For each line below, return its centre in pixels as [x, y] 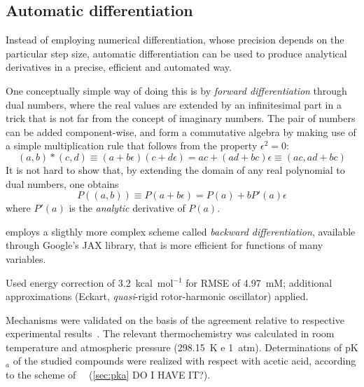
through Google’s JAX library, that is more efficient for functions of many [164, 245]
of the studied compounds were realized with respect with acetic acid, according [184, 361]
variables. [26, 258]
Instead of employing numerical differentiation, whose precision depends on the [175, 40]
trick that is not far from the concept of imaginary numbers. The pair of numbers [181, 118]
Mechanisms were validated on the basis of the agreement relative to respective [175, 319]
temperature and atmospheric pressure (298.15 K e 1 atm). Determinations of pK [182, 347]
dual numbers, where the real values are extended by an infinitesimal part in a [174, 104]
